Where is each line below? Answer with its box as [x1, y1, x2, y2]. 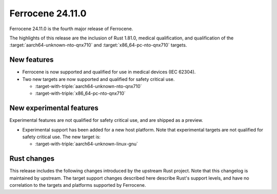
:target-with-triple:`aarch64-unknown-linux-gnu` [35, 141, 138, 147]
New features [9, 55, 54, 64]
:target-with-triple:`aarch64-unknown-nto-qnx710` [35, 83, 142, 90]
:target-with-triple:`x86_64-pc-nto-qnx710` [35, 90, 126, 97]
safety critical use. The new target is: [22, 134, 101, 140]
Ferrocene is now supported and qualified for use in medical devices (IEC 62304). [22, 69, 196, 75]
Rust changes [9, 154, 55, 163]
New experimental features [9, 104, 98, 113]
